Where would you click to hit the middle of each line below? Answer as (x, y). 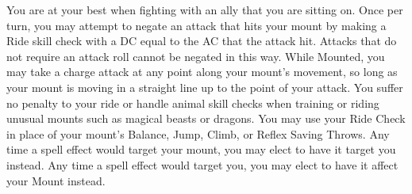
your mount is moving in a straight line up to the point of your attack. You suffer (205, 87)
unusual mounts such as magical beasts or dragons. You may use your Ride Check (206, 118)
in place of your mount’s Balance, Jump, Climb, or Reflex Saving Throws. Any (198, 133)
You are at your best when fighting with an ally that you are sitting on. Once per (205, 10)
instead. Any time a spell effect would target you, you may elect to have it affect (202, 164)
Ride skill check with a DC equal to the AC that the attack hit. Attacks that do (202, 41)
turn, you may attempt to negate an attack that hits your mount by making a (196, 25)
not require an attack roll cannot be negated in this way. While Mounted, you (196, 56)
